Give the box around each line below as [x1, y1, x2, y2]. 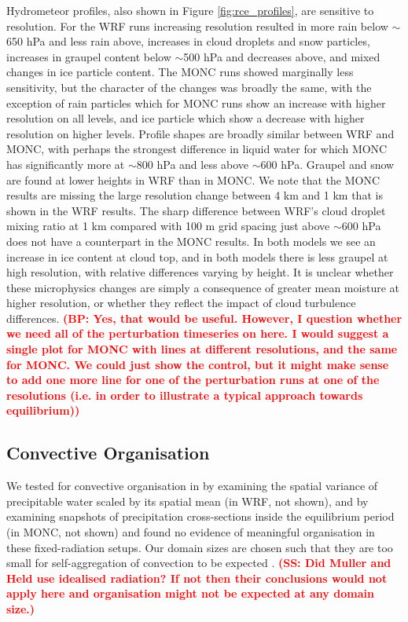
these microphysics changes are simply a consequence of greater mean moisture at [6, 279, 399, 295]
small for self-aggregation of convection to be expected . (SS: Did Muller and [6, 554, 391, 571]
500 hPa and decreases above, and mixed [183, 48, 380, 64]
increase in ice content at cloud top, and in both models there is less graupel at [6, 248, 388, 265]
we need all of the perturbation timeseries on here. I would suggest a [6, 325, 389, 342]
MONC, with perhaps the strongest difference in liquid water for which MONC [6, 141, 388, 157]
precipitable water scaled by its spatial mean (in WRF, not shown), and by [6, 492, 369, 509]
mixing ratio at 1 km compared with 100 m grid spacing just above [6, 218, 330, 234]
